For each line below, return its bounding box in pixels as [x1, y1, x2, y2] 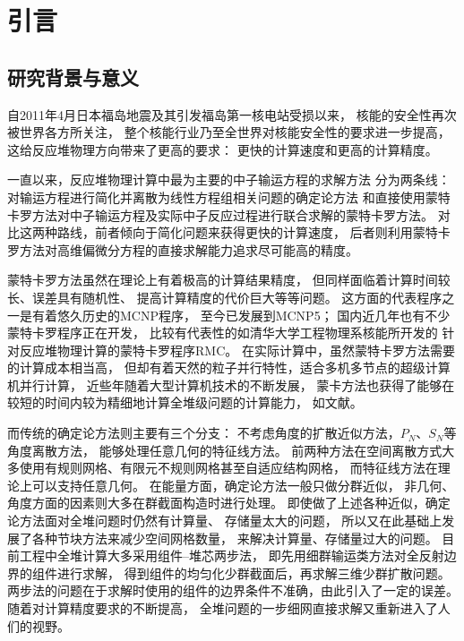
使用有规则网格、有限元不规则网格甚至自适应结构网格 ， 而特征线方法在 [19, 458, 438, 477]
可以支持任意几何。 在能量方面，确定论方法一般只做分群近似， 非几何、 [31, 475, 455, 494]
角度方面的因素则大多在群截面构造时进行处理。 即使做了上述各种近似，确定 [7, 493, 451, 512]
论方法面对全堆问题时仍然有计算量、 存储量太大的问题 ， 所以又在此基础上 [7, 511, 443, 530]
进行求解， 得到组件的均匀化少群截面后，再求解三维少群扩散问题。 [56, 563, 451, 582]
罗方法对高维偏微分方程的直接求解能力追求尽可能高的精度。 [7, 240, 358, 259]
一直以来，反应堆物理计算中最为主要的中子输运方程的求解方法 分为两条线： [7, 170, 451, 189]
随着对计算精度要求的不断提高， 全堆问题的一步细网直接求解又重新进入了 [7, 599, 438, 618]
